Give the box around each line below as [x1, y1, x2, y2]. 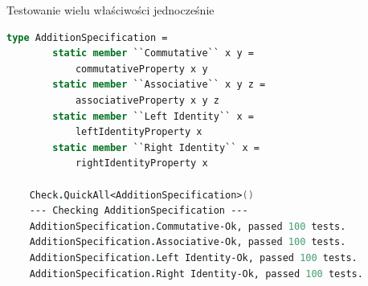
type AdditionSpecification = [6, 31, 168, 43]
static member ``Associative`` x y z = [52, 79, 266, 91]
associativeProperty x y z [75, 94, 219, 106]
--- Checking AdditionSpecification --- [29, 205, 248, 217]
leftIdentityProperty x [75, 126, 202, 138]
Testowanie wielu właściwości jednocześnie [6, 2, 215, 18]
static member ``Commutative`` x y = [52, 47, 254, 59]
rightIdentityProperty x [75, 157, 208, 170]
